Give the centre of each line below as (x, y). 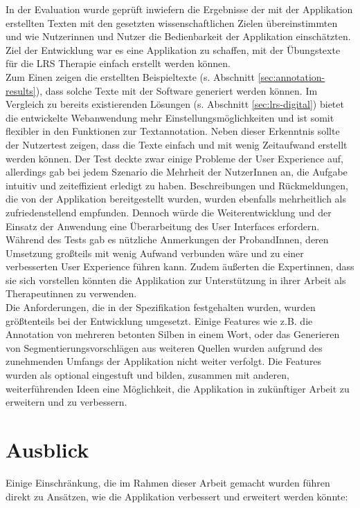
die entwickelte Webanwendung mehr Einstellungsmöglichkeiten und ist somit (170, 117)
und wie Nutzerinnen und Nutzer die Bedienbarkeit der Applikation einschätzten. (178, 36)
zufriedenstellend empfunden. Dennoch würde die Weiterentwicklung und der (169, 212)
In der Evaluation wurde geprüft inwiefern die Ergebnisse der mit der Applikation (179, 9)
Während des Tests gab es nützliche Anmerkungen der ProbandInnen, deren (167, 239)
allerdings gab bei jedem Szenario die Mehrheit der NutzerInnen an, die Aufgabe (177, 172)
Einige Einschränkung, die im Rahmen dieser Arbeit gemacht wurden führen (168, 482)
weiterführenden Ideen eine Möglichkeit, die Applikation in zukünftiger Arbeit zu (178, 388)
